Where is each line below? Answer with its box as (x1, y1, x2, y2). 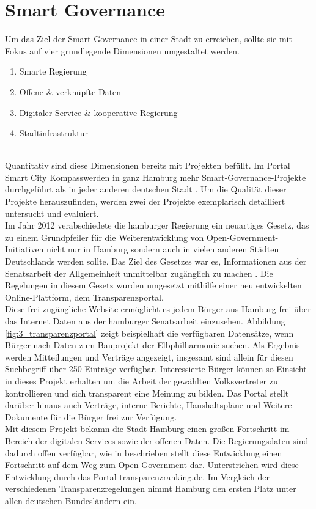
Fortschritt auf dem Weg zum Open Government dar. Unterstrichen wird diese (5, 458, 299, 471)
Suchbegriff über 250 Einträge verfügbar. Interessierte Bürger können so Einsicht (5, 362, 307, 375)
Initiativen (5, 243, 44, 255)
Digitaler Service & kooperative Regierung (19, 106, 178, 119)
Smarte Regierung (19, 65, 87, 78)
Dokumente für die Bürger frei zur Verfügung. (5, 410, 177, 423)
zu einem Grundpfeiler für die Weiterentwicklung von (5, 230, 204, 243)
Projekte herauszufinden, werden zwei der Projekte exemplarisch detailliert (5, 195, 285, 208)
